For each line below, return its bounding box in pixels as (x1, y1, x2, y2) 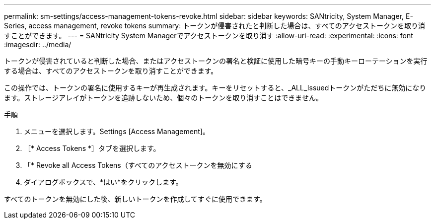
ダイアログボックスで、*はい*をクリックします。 (24, 178, 183, 186)
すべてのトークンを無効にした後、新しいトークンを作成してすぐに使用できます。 (4, 195, 267, 203)
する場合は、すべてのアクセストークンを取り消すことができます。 (4, 67, 218, 75)
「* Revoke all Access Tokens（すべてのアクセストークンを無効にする (24, 161, 252, 169)
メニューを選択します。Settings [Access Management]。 (24, 127, 210, 136)
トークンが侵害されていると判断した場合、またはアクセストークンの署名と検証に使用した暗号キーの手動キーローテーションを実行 (4, 57, 428, 65)
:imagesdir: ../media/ (4, 40, 72, 49)
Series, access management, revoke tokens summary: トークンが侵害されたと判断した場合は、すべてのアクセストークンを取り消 (4, 21, 425, 30)
